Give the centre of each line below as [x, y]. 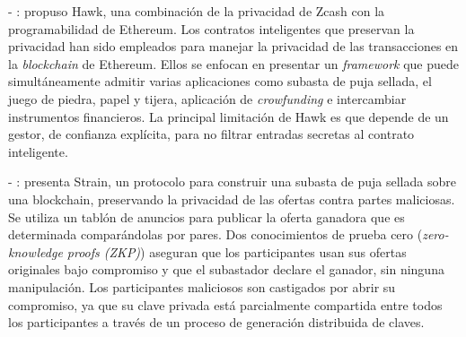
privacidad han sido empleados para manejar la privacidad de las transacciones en [233, 46]
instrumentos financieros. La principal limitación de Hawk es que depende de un [229, 116]
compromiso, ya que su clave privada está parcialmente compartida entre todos [225, 304]
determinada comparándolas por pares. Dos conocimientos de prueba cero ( [215, 234]
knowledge [35, 251]
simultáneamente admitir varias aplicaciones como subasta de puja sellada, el [220, 81]
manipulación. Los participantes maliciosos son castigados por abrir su [202, 286]
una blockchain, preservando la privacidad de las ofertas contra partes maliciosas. [232, 199]
